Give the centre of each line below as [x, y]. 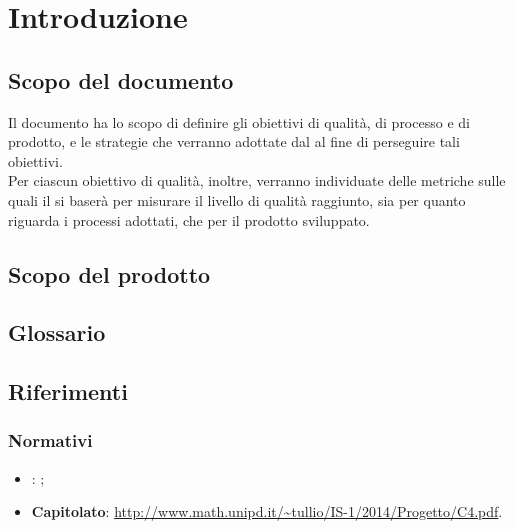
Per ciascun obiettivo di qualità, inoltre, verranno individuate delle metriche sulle [257, 180]
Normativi [50, 440]
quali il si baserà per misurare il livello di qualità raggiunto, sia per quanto [237, 199]
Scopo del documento [121, 79]
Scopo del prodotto [109, 273]
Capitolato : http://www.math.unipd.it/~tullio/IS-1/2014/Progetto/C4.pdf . [267, 511]
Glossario [57, 332]
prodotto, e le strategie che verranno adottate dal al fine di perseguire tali [234, 141]
